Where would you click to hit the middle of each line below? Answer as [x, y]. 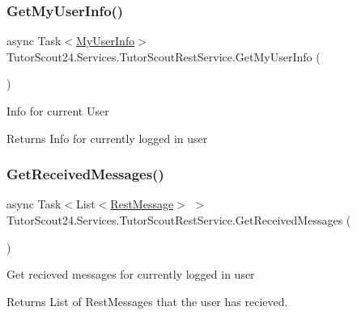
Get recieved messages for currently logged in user [131, 274]
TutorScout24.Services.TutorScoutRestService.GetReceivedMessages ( [179, 220]
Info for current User [58, 111]
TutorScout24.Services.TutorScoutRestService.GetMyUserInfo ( [164, 56]
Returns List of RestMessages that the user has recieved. [147, 301]
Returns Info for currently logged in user [107, 138]
